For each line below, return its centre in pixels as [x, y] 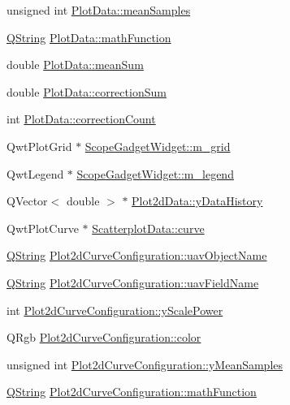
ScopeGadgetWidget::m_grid [158, 146]
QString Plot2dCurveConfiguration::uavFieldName [133, 282]
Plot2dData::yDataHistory [197, 201]
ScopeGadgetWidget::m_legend [155, 173]
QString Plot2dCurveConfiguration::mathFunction [132, 392]
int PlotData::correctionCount [81, 119]
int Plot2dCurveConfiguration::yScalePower [115, 310]
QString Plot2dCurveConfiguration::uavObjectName [137, 255]
